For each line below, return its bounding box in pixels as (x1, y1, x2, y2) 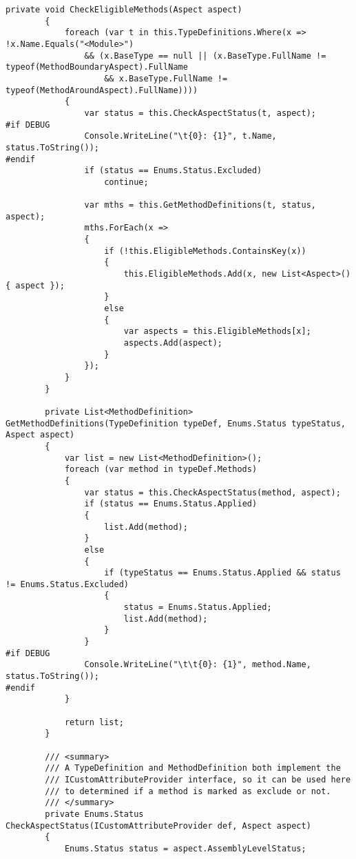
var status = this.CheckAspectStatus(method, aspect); (84, 487, 341, 497)
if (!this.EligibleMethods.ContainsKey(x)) (104, 246, 306, 256)
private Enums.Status (45, 809, 144, 819)
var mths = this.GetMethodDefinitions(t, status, (84, 200, 317, 210)
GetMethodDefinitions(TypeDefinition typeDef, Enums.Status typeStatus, (6, 418, 346, 428)
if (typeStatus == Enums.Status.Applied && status (104, 568, 341, 578)
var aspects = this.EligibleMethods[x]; (123, 326, 311, 337)
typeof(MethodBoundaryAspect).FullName (6, 62, 188, 72)
